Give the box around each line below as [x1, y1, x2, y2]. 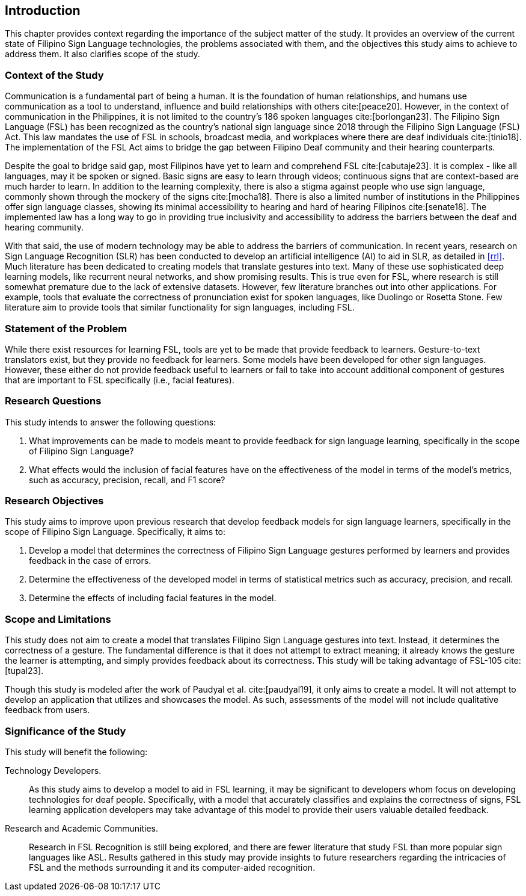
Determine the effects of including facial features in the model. [29, 593, 277, 604]
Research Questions [5, 395, 102, 407]
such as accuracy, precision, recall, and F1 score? [29, 474, 225, 485]
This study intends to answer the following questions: [5, 416, 216, 427]
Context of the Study [5, 69, 104, 81]
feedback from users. [5, 705, 90, 715]
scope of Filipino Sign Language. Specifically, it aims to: [5, 527, 226, 537]
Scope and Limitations [5, 613, 111, 625]
